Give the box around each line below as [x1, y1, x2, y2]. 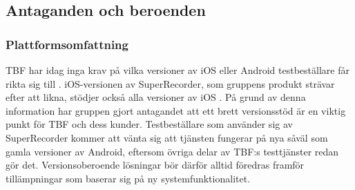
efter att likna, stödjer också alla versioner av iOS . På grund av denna [6, 90, 306, 104]
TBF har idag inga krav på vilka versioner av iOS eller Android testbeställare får [6, 63, 349, 77]
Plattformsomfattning [6, 35, 128, 53]
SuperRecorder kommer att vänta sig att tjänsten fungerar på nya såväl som [6, 130, 328, 144]
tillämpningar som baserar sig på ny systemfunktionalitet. [6, 171, 251, 185]
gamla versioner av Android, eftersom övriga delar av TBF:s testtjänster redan [6, 144, 339, 158]
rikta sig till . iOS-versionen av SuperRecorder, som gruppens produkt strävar [6, 76, 335, 91]
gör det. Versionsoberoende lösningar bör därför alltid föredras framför [6, 158, 305, 172]
